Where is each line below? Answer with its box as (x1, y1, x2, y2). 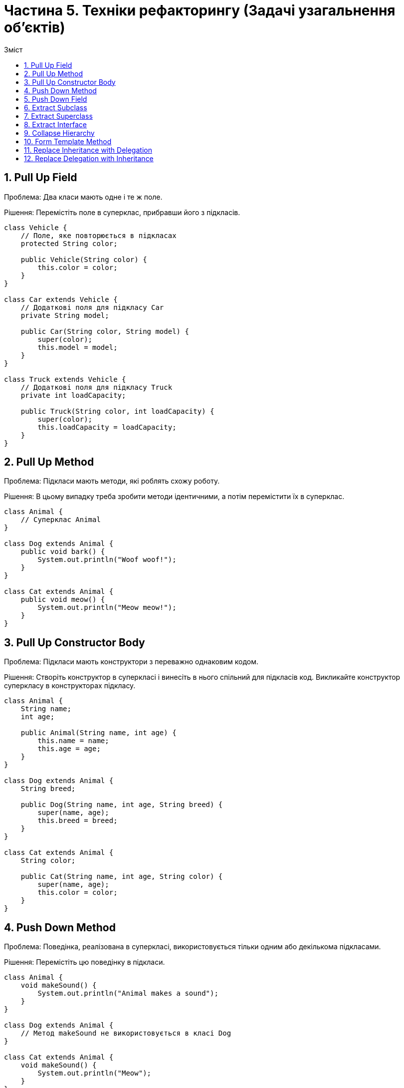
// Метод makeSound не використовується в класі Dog (20, 1029, 231, 1038)
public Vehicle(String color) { (20, 255, 147, 264)
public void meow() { (20, 595, 105, 604)
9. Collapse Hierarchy (24, 128, 95, 137)
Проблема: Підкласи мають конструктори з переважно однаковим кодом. (4, 657, 258, 666)
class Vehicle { (4, 223, 67, 232)
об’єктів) (4, 19, 65, 36)
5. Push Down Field (24, 94, 87, 103)
